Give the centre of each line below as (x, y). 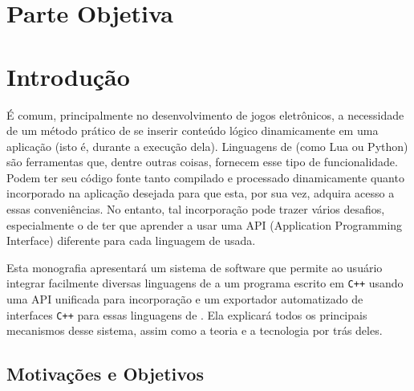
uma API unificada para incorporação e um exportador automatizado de (185, 299)
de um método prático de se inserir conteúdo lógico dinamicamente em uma (193, 130)
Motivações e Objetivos (105, 374)
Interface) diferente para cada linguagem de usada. (131, 240)
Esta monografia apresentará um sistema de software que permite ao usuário (195, 267)
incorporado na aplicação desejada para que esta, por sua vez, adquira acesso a (201, 193)
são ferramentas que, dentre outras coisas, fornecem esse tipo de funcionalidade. (202, 162)
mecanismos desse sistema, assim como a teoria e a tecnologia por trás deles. (195, 330)
